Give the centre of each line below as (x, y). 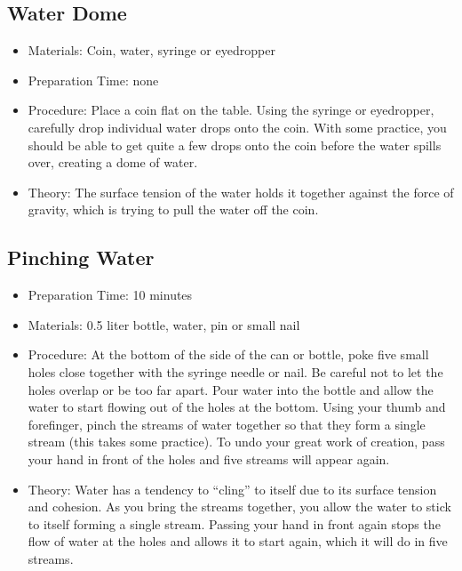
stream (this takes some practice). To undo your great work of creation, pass (236, 442)
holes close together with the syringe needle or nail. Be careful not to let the (235, 371)
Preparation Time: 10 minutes (110, 295)
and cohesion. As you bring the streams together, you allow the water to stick (239, 507)
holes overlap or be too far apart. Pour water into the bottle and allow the (231, 389)
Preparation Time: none (93, 80)
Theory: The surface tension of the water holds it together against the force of (241, 192)
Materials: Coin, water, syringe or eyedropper (151, 50)
